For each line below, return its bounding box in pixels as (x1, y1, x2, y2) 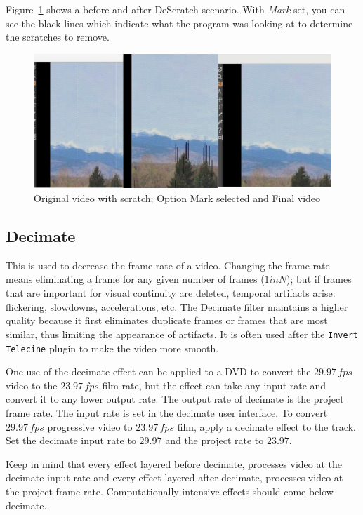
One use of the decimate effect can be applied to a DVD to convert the (6, 364, 311, 379)
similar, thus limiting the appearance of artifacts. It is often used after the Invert (6, 326, 358, 341)
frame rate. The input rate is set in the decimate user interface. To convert (6, 405, 328, 420)
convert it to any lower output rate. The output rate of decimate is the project (6, 392, 344, 406)
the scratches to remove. (6, 29, 110, 44)
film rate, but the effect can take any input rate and (102, 377, 326, 392)
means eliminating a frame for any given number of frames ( (6, 272, 265, 286)
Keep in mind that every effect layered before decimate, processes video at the (6, 456, 343, 471)
